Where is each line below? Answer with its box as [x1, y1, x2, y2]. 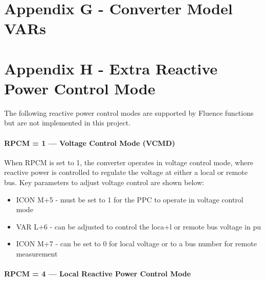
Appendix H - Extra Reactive [4, 58, 218, 79]
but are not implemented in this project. [4, 117, 131, 128]
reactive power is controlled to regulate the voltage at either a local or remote [4, 167, 248, 177]
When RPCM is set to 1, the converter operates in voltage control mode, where [4, 157, 253, 167]
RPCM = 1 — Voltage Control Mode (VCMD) [4, 137, 175, 148]
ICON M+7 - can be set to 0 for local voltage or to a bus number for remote [16, 238, 257, 249]
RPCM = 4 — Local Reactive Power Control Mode [4, 268, 191, 279]
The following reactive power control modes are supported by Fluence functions [4, 107, 254, 118]
